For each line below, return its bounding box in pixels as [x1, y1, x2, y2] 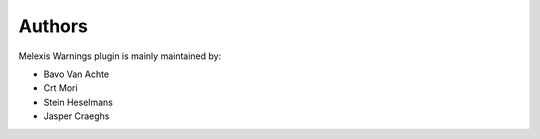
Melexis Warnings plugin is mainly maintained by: [18, 50, 222, 62]
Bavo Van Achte [43, 68, 110, 80]
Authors [18, 15, 89, 37]
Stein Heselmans [43, 96, 114, 108]
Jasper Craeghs [43, 110, 110, 122]
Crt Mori [43, 82, 79, 94]
